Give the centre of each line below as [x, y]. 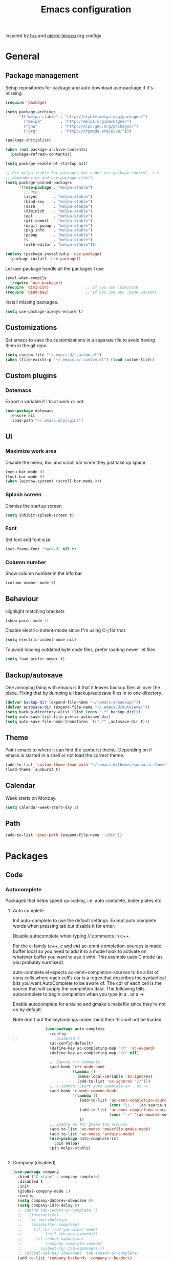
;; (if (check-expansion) [51, 1239]
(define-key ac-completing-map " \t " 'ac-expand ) [102, 1048]
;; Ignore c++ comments [75, 1062]
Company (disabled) [34, 1163]
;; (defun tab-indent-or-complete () [58, 1210]
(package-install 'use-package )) [46, 259]
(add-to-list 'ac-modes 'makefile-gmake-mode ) [100, 1129]
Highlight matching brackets [35, 611]
